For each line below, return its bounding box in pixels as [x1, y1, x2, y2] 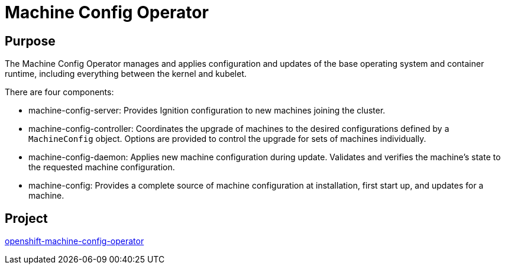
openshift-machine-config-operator [5, 236, 144, 247]
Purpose [5, 33, 56, 48]
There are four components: [5, 87, 114, 98]
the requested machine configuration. [28, 162, 175, 173]
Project [5, 210, 48, 226]
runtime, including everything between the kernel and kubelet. [5, 69, 247, 79]
